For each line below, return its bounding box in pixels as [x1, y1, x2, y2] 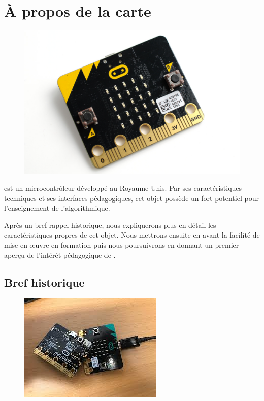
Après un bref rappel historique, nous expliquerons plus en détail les [4, 219, 216, 230]
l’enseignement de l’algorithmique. [4, 203, 110, 213]
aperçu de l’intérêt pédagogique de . [4, 249, 116, 260]
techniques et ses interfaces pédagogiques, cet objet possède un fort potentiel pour [4, 192, 259, 203]
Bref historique [4, 274, 85, 290]
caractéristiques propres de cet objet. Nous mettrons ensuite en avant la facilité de [4, 229, 260, 240]
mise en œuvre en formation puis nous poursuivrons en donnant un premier [4, 240, 239, 250]
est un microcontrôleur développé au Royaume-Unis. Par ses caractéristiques [4, 183, 242, 193]
